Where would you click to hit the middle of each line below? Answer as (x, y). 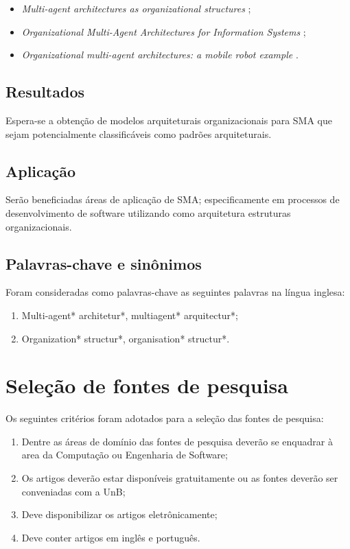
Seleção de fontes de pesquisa (147, 385)
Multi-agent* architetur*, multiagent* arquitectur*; (130, 315)
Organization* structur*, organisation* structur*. (126, 338)
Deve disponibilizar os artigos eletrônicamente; (119, 514)
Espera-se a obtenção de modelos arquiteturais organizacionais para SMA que (169, 120)
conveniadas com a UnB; (73, 491)
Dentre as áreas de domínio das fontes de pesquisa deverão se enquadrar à (177, 441)
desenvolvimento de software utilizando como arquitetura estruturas (148, 212)
